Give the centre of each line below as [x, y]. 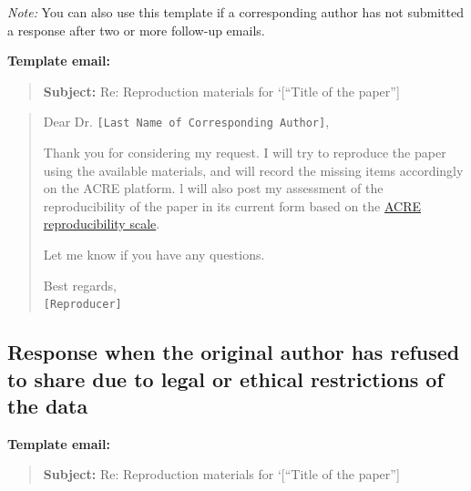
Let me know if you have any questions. [154, 254]
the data [48, 406]
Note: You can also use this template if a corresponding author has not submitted [235, 12]
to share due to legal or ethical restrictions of [225, 378]
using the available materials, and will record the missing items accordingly [253, 170]
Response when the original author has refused [234, 352]
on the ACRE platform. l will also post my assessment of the [213, 188]
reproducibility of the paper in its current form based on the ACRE [232, 205]
